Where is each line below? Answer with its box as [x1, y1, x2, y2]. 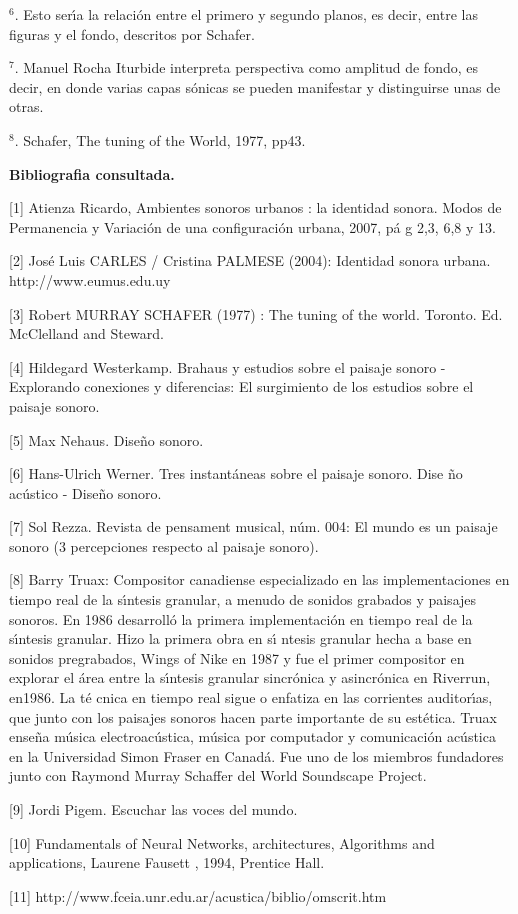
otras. [9, 96, 44, 117]
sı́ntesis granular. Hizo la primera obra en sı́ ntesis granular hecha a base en [9, 628, 472, 649]
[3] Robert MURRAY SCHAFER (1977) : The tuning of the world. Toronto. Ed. [9, 303, 503, 324]
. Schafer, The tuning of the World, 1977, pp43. [14, 129, 306, 150]
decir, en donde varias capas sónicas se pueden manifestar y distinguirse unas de [9, 76, 501, 97]
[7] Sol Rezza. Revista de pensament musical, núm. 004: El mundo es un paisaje [9, 516, 498, 537]
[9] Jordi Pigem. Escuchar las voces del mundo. [9, 799, 298, 819]
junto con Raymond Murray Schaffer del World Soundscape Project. [9, 765, 427, 786]
